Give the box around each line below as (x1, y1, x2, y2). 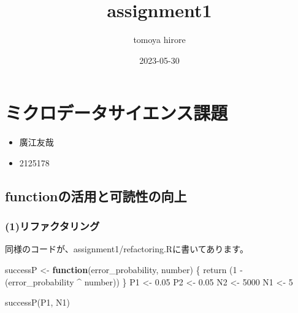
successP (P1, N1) (5, 296, 70, 309)
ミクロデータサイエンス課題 (5, 100, 228, 125)
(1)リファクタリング (5, 218, 100, 234)
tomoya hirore (133, 33, 186, 46)
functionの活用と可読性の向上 (5, 186, 187, 205)
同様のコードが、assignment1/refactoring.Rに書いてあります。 (5, 242, 248, 255)
